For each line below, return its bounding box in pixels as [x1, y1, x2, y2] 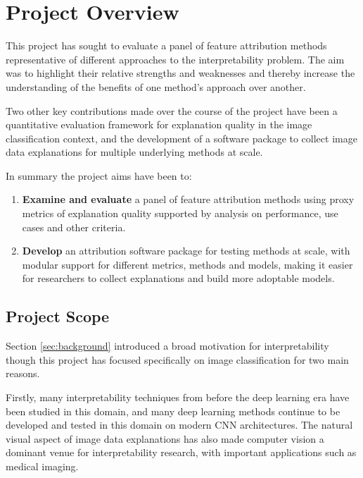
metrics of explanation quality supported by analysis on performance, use [22, 206, 338, 221]
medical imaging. [6, 458, 79, 473]
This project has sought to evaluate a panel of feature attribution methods [6, 38, 327, 53]
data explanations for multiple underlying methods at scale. [6, 145, 263, 159]
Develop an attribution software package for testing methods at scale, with [22, 243, 350, 258]
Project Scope [6, 305, 110, 327]
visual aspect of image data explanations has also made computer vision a [6, 431, 324, 446]
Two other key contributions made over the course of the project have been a [6, 103, 338, 118]
